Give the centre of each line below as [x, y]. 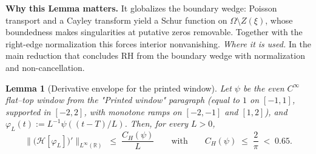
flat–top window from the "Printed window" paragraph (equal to [123, 100]
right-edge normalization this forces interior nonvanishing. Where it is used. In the [158, 43]
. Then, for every [156, 123]
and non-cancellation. [45, 67]
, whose [279, 20]
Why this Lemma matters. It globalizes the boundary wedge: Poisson [141, 8]
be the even [264, 88]
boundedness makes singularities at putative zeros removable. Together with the [154, 32]
